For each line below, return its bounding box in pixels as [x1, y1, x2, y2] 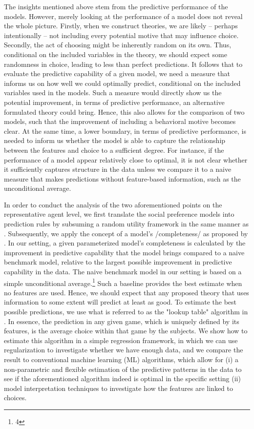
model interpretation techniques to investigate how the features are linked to [4, 383, 233, 393]
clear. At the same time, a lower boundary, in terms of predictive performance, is [4, 125, 246, 136]
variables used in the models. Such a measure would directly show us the [4, 87, 222, 98]
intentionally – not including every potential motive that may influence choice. [4, 30, 239, 40]
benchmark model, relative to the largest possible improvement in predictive [4, 257, 232, 267]
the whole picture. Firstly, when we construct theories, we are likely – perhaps [4, 20, 238, 31]
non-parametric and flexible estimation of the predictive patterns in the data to [4, 364, 242, 374]
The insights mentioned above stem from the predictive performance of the [4, 1, 228, 11]
